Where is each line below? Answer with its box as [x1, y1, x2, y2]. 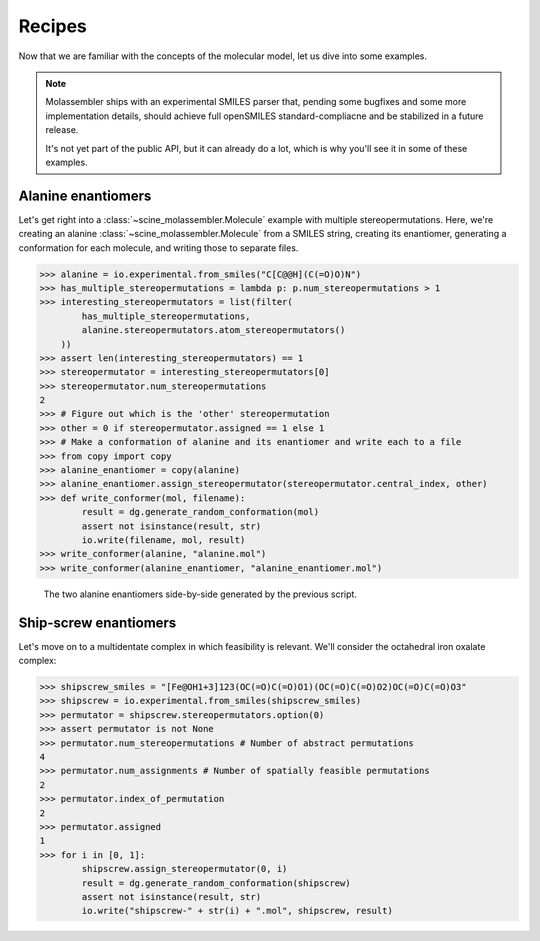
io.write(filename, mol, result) [81, 534, 246, 545]
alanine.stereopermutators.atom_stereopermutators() [81, 325, 346, 336]
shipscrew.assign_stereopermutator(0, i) [81, 863, 288, 875]
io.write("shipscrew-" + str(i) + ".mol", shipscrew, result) [81, 905, 394, 917]
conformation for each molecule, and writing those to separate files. [18, 241, 299, 254]
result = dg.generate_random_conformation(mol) [81, 506, 320, 518]
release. [45, 124, 79, 136]
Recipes [18, 15, 87, 37]
